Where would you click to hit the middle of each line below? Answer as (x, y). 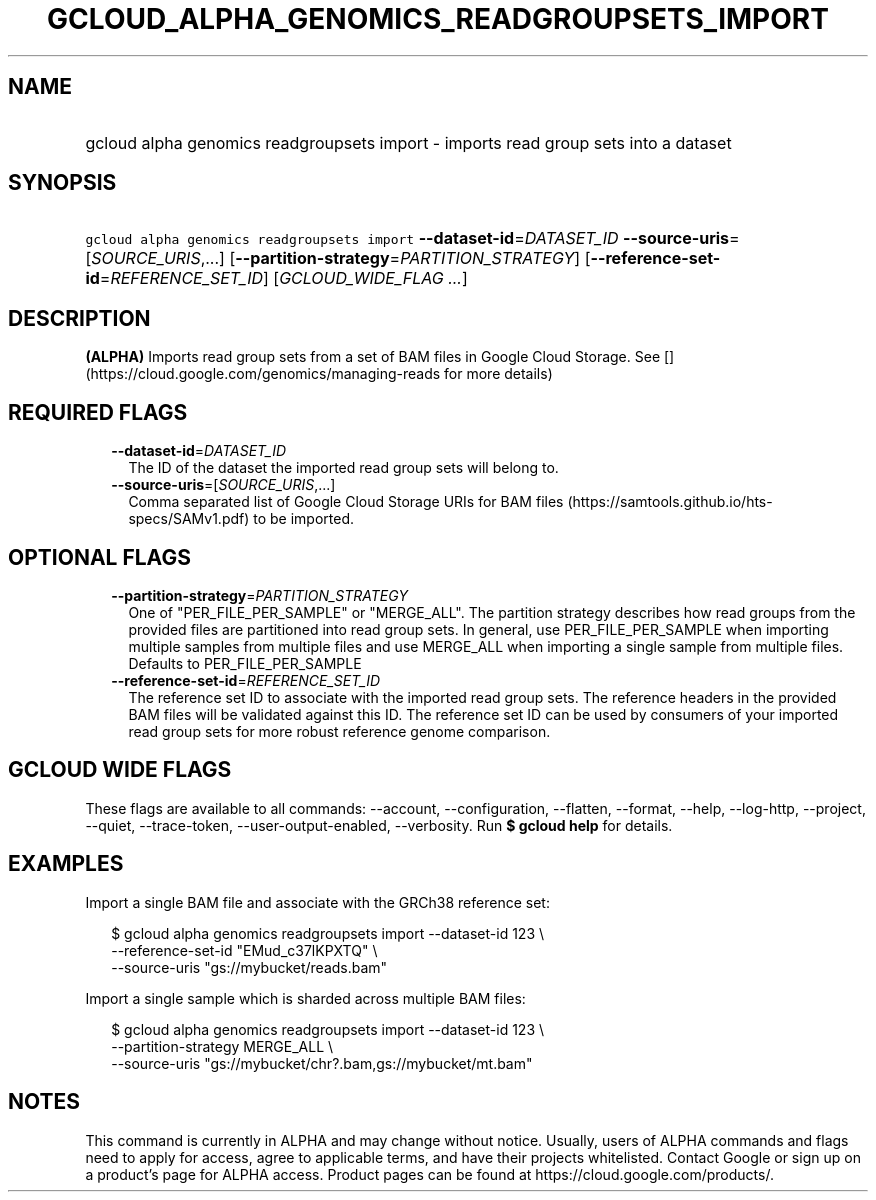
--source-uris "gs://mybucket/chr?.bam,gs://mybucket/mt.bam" (322, 1063)
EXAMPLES (66, 864)
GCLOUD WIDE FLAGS (120, 770)
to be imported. (304, 519)
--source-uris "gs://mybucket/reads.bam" (249, 967)
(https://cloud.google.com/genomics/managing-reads (263, 374)
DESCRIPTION (79, 318)
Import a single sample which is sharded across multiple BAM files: (305, 998)
